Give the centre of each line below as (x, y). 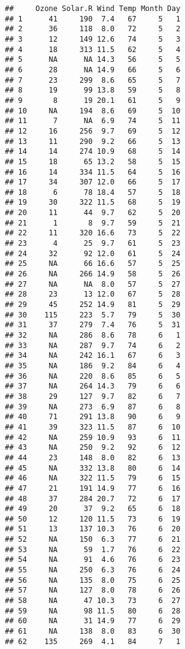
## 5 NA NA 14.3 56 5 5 (93, 60)
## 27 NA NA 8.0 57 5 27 (93, 284)
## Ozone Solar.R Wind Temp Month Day (93, 9)
